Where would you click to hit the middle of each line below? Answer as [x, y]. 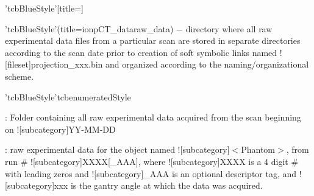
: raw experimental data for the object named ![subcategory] [117, 149]
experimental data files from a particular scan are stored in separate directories [153, 40]
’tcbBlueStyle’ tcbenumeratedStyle [68, 96]
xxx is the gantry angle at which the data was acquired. [159, 185]
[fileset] [18, 64]
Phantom [258, 149]
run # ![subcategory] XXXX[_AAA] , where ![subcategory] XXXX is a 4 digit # [152, 161]
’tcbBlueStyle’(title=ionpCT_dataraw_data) [89, 28]
